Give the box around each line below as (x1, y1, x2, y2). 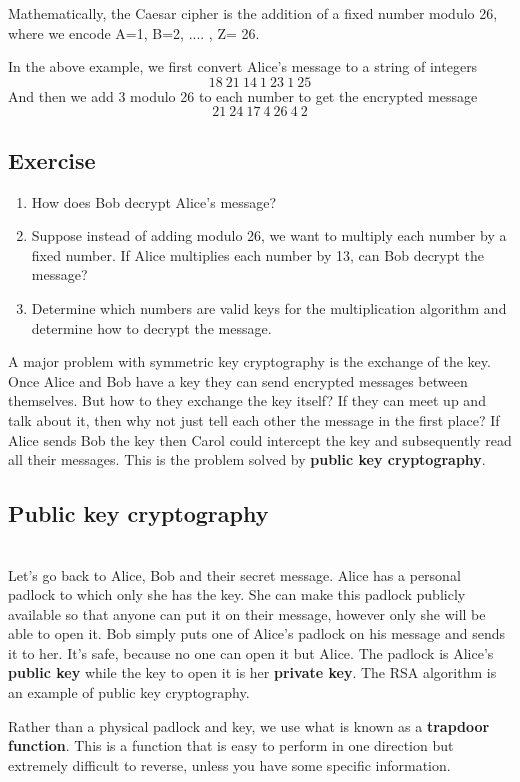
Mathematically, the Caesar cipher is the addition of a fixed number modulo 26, (8, 3, 498, 23)
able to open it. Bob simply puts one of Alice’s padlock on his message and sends (8, 623, 505, 644)
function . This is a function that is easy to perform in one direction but (8, 735, 454, 756)
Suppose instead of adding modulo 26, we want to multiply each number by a (31, 225, 507, 246)
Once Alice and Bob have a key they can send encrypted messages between (8, 370, 468, 391)
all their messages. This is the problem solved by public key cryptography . (8, 449, 486, 470)
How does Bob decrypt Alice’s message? (31, 191, 277, 212)
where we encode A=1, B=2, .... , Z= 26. (8, 22, 260, 43)
